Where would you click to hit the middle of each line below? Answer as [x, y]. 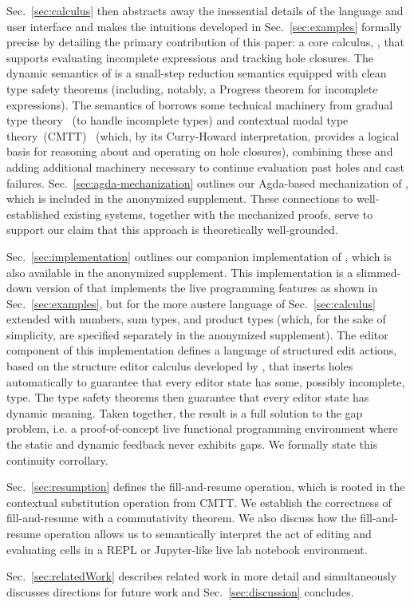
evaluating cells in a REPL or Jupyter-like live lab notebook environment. [187, 549]
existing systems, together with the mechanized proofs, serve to [218, 214]
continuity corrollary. [57, 459]
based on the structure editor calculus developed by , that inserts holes [180, 366]
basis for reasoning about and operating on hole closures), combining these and [200, 151]
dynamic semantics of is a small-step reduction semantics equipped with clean [197, 73]
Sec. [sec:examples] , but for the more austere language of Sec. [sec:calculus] [191, 303]
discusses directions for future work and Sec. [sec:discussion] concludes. [180, 591]
